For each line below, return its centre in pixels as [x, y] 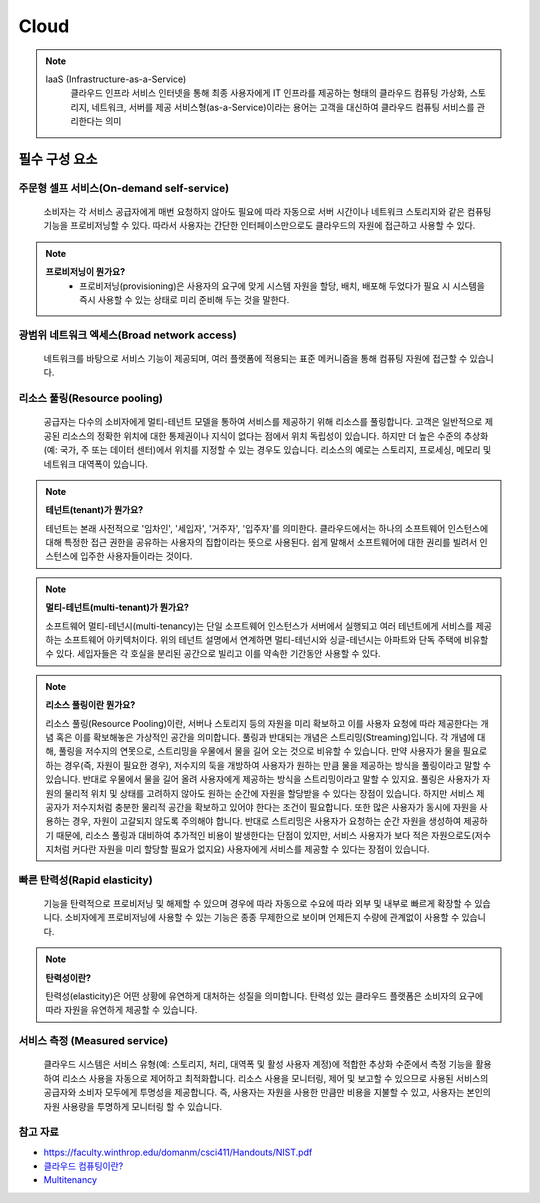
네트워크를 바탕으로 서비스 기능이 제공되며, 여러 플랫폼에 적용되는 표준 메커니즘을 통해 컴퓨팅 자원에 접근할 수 [255, 358]
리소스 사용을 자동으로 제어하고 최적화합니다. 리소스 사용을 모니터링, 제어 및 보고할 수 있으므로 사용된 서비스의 [275, 1078]
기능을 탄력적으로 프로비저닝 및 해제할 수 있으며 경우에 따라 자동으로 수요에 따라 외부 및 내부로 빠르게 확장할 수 [258, 904]
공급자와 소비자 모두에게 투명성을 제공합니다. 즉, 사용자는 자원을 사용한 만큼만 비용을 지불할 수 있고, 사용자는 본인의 [267, 1092]
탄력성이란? [68, 977]
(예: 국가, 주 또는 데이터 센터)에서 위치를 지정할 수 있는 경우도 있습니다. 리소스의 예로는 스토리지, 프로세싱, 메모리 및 [267, 450]
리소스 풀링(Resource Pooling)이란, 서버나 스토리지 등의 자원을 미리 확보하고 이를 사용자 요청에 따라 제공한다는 [262, 723]
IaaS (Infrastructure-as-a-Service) [116, 79]
